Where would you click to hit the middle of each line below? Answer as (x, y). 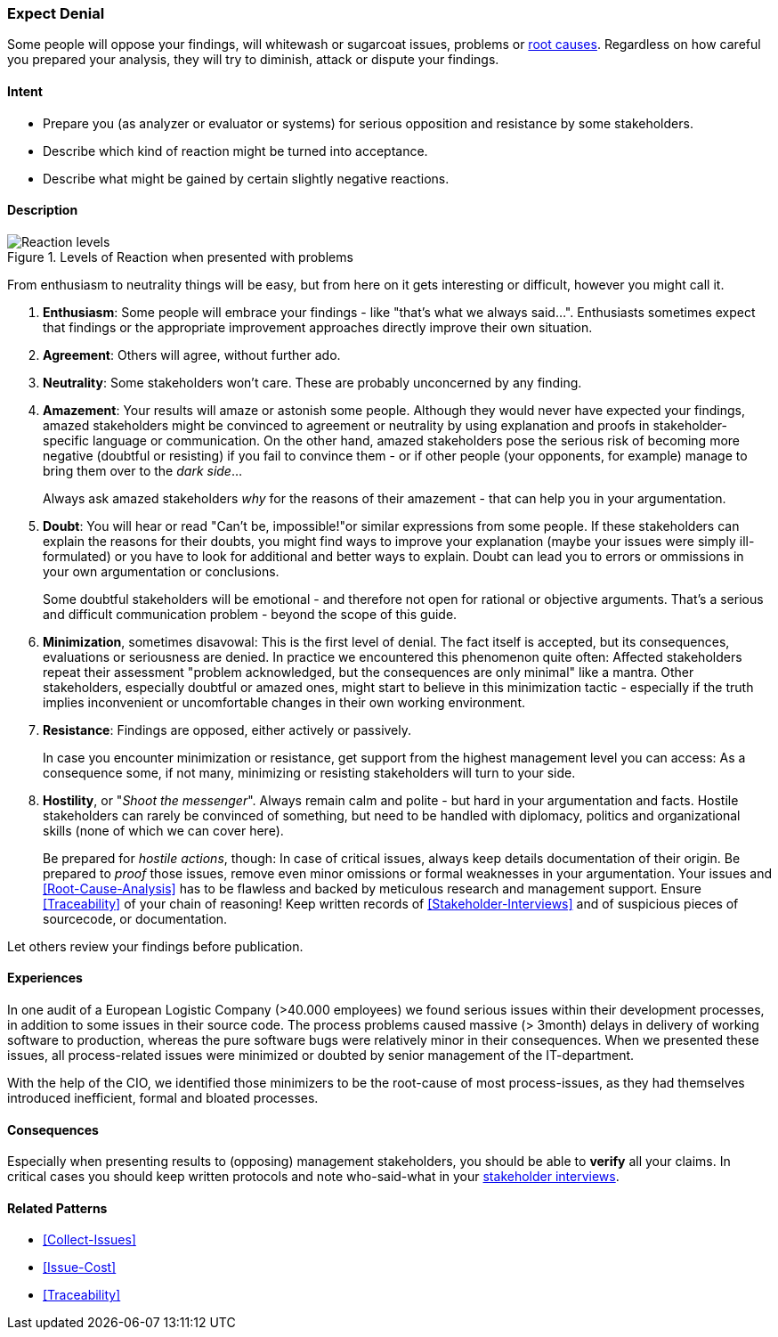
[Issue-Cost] (80, 1268)
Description (43, 210)
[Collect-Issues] (89, 1240)
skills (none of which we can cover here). (163, 830)
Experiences (45, 978)
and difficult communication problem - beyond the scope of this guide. (250, 614)
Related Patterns (57, 1208)
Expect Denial (56, 13)
